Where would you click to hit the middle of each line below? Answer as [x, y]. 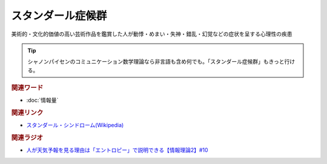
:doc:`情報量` [42, 100]
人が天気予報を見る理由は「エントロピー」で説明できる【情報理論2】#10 [117, 150]
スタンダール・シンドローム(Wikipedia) [75, 125]
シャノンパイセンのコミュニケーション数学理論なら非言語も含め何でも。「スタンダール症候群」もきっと [156, 62]
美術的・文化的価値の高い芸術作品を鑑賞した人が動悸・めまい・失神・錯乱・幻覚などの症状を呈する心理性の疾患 [152, 34]
